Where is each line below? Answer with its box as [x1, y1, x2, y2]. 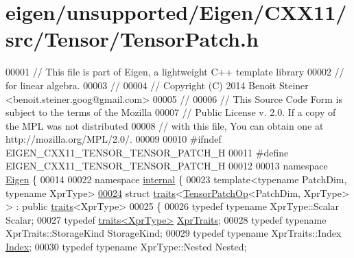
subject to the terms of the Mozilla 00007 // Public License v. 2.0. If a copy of [5, 105, 336, 119]
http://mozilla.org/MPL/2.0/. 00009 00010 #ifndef [5, 132, 222, 146]
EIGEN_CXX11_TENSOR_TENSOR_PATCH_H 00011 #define [5, 145, 289, 159]
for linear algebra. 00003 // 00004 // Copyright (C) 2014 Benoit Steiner [5, 78, 309, 92]
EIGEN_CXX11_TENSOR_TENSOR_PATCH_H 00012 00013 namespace [5, 159, 328, 173]
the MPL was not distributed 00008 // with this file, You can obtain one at [5, 118, 324, 132]
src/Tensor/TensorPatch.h [5, 25, 259, 53]
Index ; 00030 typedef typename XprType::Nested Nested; [5, 239, 247, 254]
